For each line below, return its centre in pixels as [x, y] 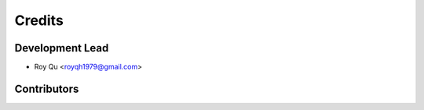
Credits [39, 20]
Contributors [47, 89]
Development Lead [62, 48]
